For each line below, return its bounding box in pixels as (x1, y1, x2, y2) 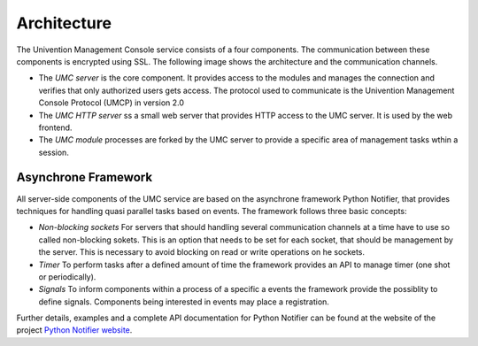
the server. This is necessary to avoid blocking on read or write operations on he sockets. (38, 247, 366, 258)
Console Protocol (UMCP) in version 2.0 (38, 97, 185, 108)
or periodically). (38, 271, 96, 282)
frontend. (38, 122, 73, 133)
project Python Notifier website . (16, 325, 133, 335)
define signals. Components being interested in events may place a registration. (38, 296, 329, 307)
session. (38, 147, 70, 158)
